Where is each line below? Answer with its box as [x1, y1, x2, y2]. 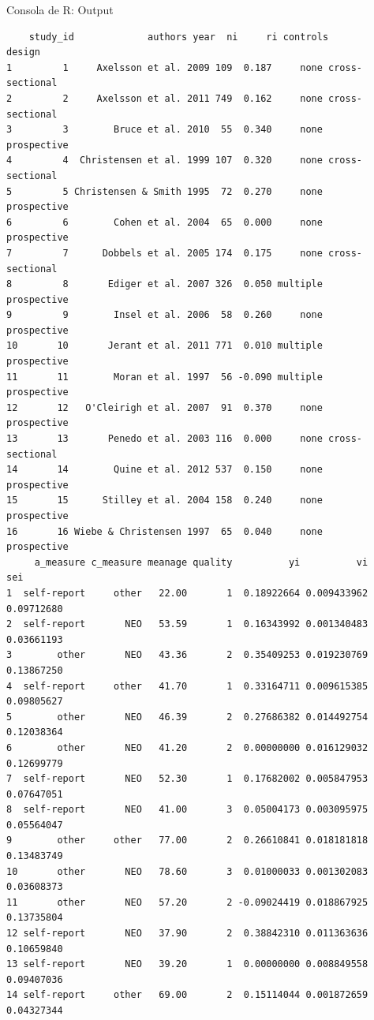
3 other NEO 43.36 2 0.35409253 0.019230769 [6, 649, 368, 661]
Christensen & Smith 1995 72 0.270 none [73, 185, 323, 197]
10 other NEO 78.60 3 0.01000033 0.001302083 [6, 865, 368, 877]
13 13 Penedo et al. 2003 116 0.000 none [6, 433, 323, 445]
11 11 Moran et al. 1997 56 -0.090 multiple [6, 371, 323, 383]
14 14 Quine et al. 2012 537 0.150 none [6, 464, 323, 476]
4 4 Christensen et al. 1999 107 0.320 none [6, 155, 323, 166]
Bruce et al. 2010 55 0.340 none [114, 124, 323, 136]
